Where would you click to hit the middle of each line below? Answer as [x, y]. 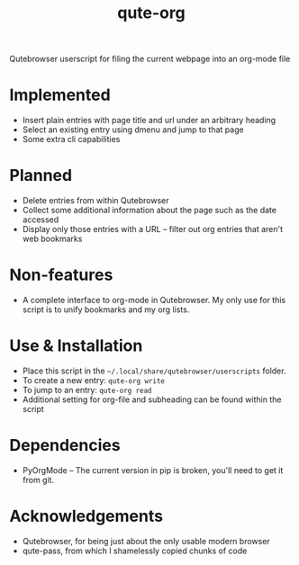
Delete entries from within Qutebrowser [95, 201]
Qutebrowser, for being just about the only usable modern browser [146, 541]
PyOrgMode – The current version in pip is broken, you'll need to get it [153, 470]
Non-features [61, 275]
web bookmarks [52, 239]
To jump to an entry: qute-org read [87, 390]
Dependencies [65, 446]
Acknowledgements [86, 516]
